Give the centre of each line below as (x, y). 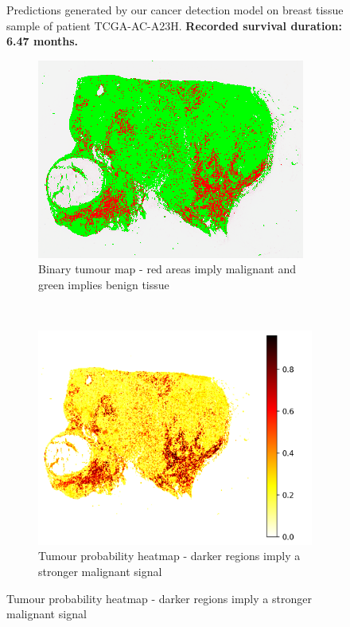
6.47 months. (42, 41)
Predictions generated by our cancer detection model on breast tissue (175, 10)
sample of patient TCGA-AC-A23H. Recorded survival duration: (174, 25)
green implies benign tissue (104, 284)
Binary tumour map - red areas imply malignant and (167, 269)
